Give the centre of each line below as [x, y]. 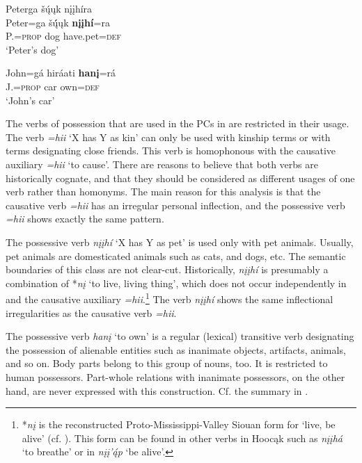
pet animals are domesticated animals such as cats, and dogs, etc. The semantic [176, 255]
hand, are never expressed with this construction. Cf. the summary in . [157, 390]
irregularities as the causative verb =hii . [91, 312]
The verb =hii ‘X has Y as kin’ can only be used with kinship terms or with [168, 137]
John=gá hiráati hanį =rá [61, 73]
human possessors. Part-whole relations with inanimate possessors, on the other [175, 376]
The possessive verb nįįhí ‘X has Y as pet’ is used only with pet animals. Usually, [180, 242]
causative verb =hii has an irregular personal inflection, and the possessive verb [175, 205]
